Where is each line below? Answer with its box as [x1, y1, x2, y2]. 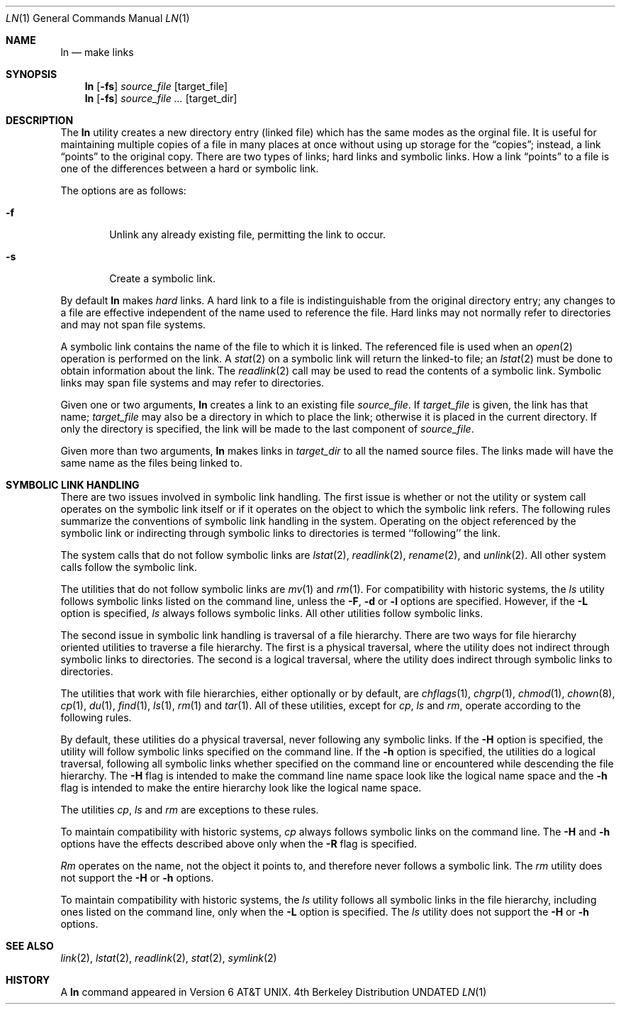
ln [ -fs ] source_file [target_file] [84, 80, 228, 92]
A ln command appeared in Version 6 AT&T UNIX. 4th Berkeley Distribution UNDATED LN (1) [60, 986, 487, 998]
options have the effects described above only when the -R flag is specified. [60, 838, 418, 850]
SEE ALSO [6, 940, 54, 952]
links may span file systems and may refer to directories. [60, 377, 325, 389]
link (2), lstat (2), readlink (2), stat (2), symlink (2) [60, 952, 277, 964]
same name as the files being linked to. [60, 457, 242, 469]
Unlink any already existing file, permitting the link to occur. [109, 228, 386, 240]
